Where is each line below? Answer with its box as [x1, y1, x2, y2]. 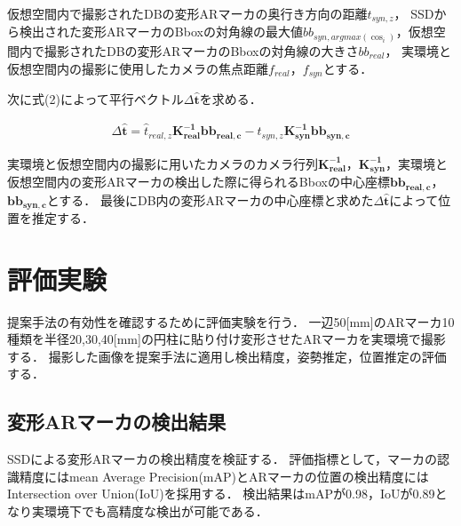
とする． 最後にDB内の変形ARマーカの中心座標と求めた [46, 190, 374, 209]
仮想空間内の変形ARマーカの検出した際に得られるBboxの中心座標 [7, 172, 390, 191]
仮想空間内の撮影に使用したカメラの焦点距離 [7, 59, 268, 77]
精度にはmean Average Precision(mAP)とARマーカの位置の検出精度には [19, 466, 429, 485]
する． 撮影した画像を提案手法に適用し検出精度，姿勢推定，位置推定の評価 [7, 347, 447, 365]
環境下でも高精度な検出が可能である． [44, 502, 268, 521]
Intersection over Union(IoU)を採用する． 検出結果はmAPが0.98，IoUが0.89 [7, 484, 435, 503]
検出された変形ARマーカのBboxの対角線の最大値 [19, 22, 303, 41]
